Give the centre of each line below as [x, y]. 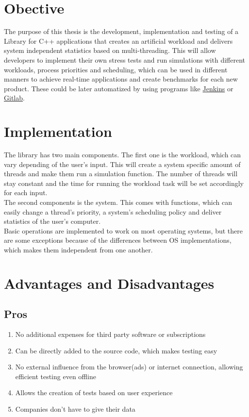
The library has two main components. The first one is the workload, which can [123, 154]
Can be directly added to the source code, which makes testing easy [116, 350]
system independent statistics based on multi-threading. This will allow [110, 50]
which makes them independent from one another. [78, 249]
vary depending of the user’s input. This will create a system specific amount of [122, 164]
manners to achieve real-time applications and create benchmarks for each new [121, 79]
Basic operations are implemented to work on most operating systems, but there [123, 230]
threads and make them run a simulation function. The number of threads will [121, 174]
